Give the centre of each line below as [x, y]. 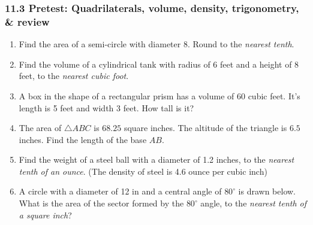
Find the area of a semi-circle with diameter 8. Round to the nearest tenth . [156, 44]
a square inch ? [45, 215]
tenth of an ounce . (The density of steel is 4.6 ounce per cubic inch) [143, 171]
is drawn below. [267, 191]
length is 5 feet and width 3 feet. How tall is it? [106, 107]
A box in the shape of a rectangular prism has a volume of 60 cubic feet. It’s [159, 95]
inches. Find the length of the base [83, 139]
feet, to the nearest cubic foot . [74, 76]
